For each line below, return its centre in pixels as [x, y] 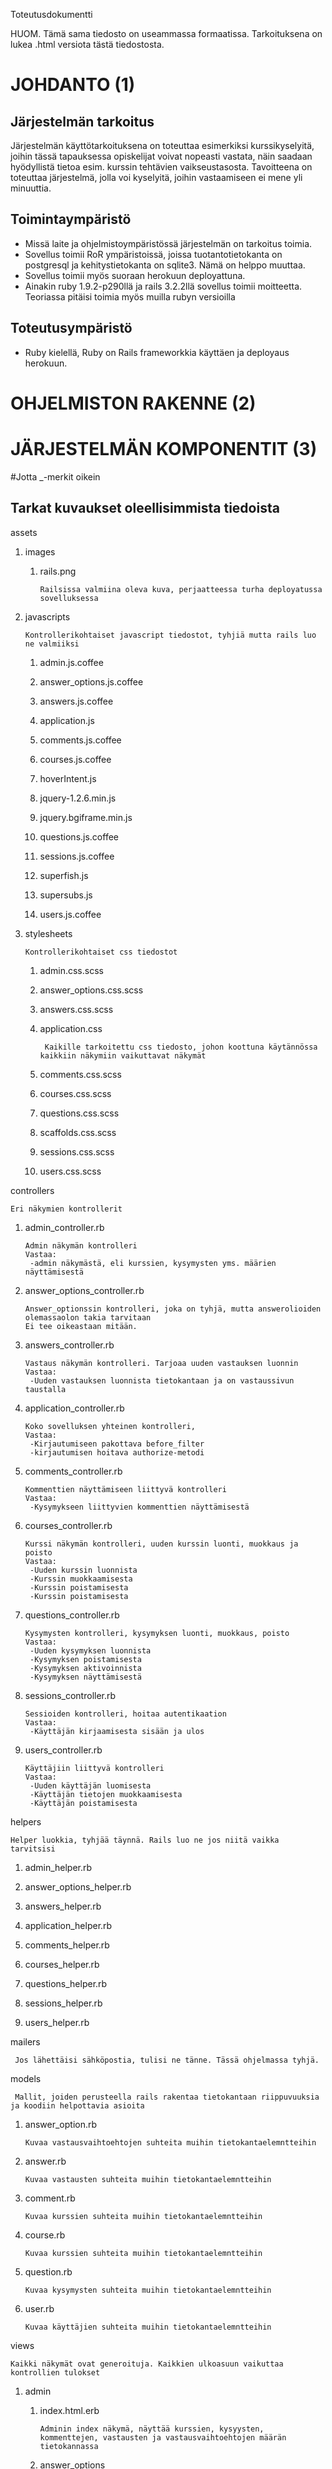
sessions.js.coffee [77, 856]
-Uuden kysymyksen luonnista [90, 1650]
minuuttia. [31, 188]
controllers [32, 1190]
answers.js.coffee [76, 701]
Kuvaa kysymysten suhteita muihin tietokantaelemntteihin [148, 2290]
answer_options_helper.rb [78, 1886]
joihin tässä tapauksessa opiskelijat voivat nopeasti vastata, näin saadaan [161, 156]
